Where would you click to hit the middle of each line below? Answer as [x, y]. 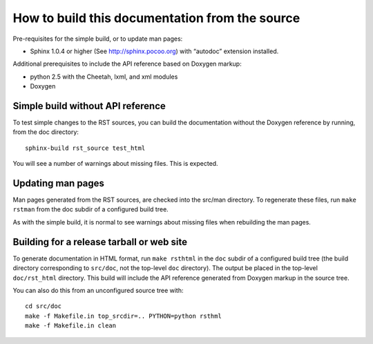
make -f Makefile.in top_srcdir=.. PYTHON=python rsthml [124, 316]
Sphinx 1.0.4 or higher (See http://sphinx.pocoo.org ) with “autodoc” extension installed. [154, 51]
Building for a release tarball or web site [100, 242]
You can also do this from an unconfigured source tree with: [98, 290]
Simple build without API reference [89, 106]
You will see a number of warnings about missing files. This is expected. [115, 164]
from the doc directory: [46, 132]
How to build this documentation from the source [156, 18]
